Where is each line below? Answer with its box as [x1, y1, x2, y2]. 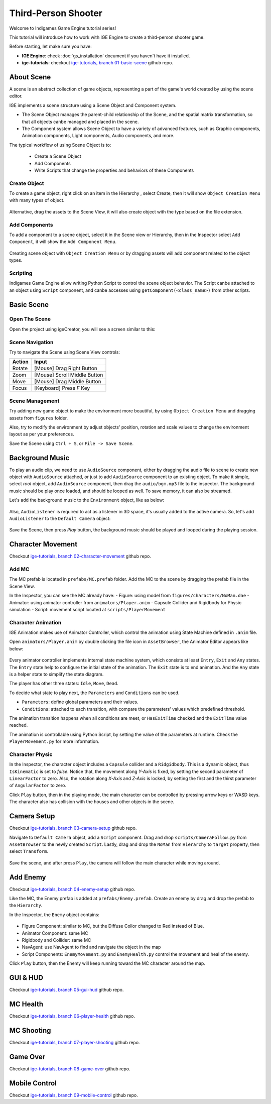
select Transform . [9, 848, 49, 854]
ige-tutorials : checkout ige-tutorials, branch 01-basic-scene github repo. [22, 60, 173, 66]
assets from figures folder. [9, 415, 68, 421]
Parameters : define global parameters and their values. [22, 699, 139, 705]
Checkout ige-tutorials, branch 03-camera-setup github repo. [9, 825, 137, 831]
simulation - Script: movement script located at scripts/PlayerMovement [9, 606, 166, 612]
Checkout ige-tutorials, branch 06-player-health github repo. [9, 1013, 135, 1019]
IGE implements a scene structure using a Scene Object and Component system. [9, 102, 177, 108]
